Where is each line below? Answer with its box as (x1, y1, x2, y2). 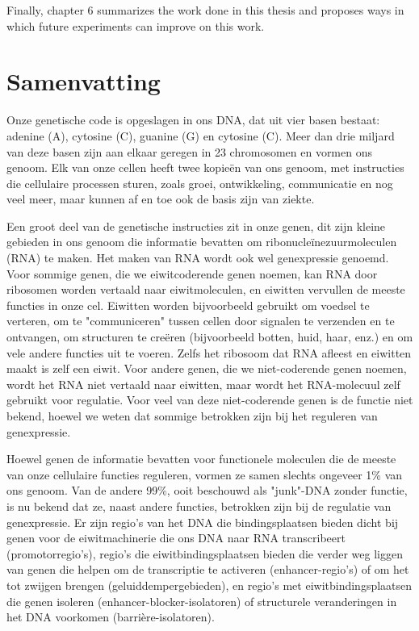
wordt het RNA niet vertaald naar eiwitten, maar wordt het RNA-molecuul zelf (6, 375, 400, 392)
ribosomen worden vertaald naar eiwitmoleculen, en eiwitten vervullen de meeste (6, 281, 405, 298)
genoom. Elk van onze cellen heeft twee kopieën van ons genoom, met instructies (6, 159, 404, 176)
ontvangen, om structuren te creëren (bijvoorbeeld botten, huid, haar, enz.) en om (6, 328, 413, 345)
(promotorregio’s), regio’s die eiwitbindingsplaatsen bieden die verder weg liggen (6, 545, 403, 562)
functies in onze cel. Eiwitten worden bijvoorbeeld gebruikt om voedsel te (6, 296, 370, 313)
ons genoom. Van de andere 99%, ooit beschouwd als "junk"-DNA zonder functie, (6, 482, 408, 499)
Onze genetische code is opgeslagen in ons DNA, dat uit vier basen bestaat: (6, 111, 380, 128)
